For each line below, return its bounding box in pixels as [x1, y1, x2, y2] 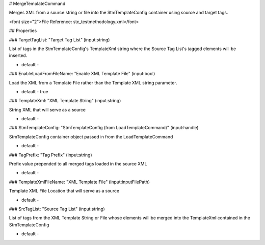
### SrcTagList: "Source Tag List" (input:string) [9, 206, 105, 212]
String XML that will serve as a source [9, 107, 86, 112]
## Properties [9, 27, 37, 34]
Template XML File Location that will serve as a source [9, 188, 120, 194]
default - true [21, 88, 49, 94]
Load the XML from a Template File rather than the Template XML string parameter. [9, 80, 178, 85]
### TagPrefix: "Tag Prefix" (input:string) [9, 152, 93, 158]
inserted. [9, 53, 27, 58]
